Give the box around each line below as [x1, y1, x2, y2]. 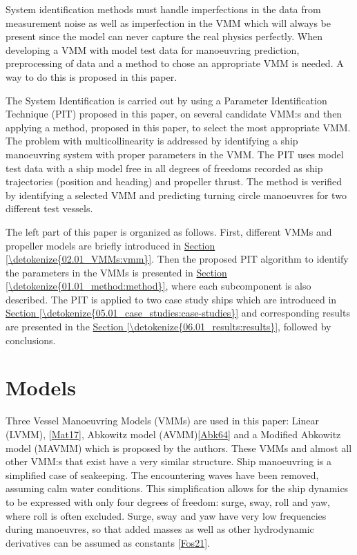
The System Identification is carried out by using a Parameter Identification [6, 93, 327, 107]
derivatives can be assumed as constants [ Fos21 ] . [6, 535, 210, 549]
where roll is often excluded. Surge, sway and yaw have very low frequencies [6, 508, 327, 523]
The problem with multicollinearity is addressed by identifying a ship [6, 133, 298, 148]
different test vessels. [6, 201, 93, 216]
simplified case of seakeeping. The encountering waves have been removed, [6, 467, 319, 482]
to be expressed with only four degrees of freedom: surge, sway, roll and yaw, [6, 494, 330, 509]
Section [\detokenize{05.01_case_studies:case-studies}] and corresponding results [6, 305, 350, 320]
